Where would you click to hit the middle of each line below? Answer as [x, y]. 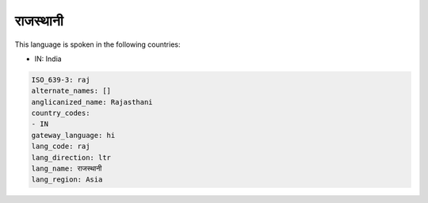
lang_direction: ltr [71, 157]
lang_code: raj [61, 146]
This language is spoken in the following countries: [97, 44]
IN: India [48, 59]
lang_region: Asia [67, 180]
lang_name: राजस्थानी [67, 169]
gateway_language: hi [73, 135]
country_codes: [61, 113]
